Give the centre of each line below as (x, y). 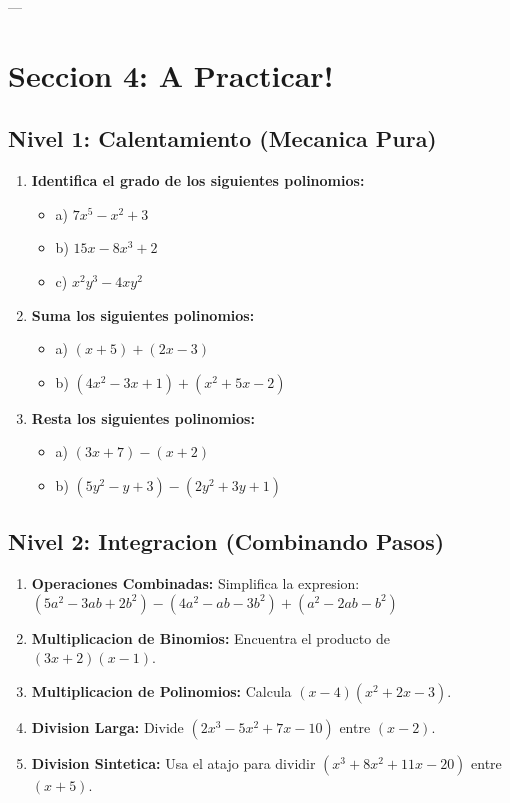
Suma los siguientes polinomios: (143, 314)
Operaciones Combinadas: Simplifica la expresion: (195, 583)
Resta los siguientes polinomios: (143, 417)
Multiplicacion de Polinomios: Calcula (161, 690)
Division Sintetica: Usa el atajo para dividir (173, 762)
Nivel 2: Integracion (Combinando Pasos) (226, 541)
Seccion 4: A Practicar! (171, 74)
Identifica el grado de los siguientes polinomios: (198, 180)
